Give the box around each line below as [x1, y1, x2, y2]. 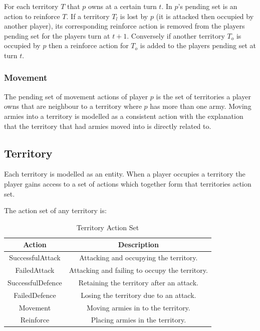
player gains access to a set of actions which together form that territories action [4, 178, 251, 189]
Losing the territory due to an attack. [81, 289, 196, 300]
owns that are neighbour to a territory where [4, 101, 142, 111]
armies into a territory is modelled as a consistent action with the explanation [4, 110, 243, 121]
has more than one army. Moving [150, 101, 251, 111]
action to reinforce [4, 11, 60, 21]
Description [118, 239, 159, 250]
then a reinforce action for [49, 40, 129, 51]
